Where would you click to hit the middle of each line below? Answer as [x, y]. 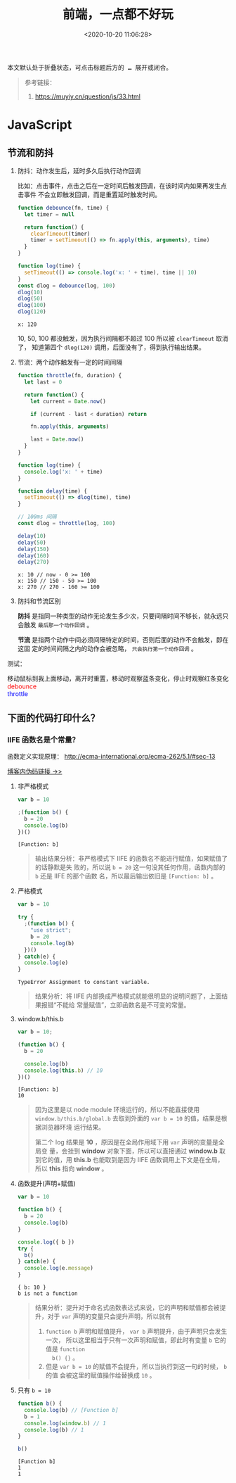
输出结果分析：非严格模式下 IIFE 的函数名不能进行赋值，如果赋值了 [131, 859]
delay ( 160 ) [33, 556]
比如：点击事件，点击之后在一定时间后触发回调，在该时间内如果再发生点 [122, 185]
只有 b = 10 [34, 1390]
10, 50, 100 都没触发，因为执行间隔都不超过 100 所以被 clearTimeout [116, 339]
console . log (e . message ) [59, 1268]
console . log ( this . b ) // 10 [64, 1071]
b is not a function [47, 1294]
